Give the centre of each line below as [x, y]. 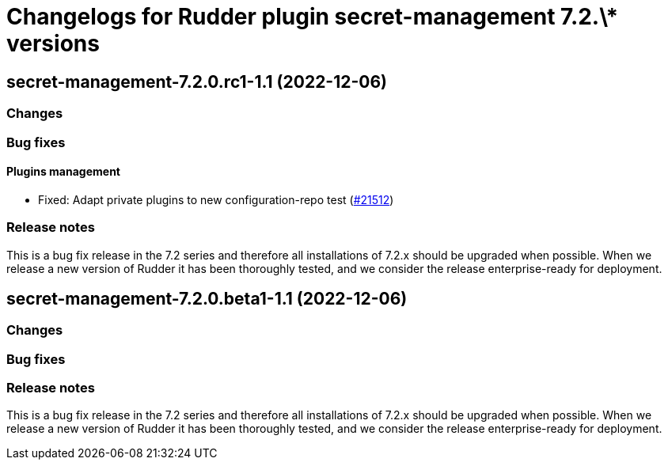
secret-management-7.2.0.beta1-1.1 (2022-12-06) [207, 298]
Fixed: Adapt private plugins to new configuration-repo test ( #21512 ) [216, 199]
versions [53, 44]
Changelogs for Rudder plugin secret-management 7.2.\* [313, 17]
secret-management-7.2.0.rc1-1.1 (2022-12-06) [197, 81]
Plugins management [63, 172]
